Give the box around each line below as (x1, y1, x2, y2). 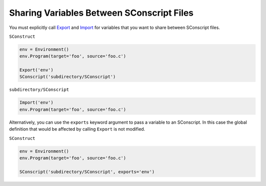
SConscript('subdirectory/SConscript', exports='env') (19, 169, 155, 174)
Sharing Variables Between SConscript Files (9, 7, 194, 18)
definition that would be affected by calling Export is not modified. (9, 126, 145, 132)
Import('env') (19, 100, 54, 106)
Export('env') (19, 67, 54, 73)
